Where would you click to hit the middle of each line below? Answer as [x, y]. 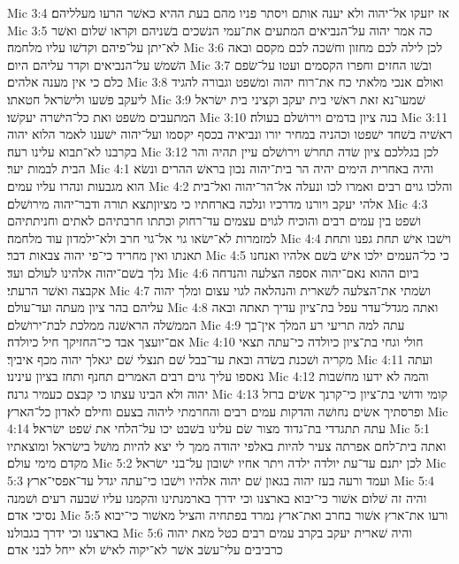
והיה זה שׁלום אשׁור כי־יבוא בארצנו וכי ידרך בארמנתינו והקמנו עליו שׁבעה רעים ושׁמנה [217, 497]
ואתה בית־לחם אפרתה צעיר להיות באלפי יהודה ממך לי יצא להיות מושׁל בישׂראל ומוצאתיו [227, 445]
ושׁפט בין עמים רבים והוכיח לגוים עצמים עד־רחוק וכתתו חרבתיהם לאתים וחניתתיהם [214, 221]
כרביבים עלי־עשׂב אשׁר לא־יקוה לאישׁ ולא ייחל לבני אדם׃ [145, 549]
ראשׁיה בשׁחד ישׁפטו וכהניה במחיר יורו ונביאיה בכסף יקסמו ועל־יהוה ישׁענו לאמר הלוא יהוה [230, 134]
